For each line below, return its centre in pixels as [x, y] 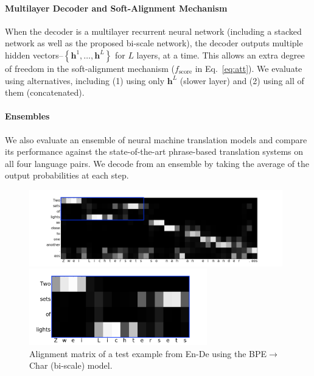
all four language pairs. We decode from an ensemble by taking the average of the [157, 163]
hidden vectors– [34, 55]
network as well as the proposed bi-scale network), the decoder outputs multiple [154, 43]
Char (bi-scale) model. [71, 365]
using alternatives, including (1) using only [85, 80]
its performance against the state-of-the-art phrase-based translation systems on [154, 151]
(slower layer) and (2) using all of [242, 80]
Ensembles [27, 116]
